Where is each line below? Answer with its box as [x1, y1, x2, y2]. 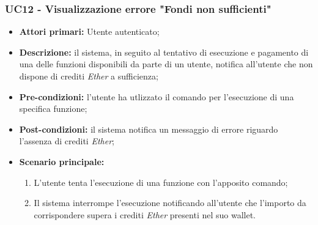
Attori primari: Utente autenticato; [19, 25, 160, 38]
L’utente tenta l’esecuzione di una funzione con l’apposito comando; [34, 175, 288, 188]
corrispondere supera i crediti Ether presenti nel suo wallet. [34, 208, 256, 221]
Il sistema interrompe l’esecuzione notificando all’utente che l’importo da [34, 196, 306, 209]
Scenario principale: [19, 155, 105, 168]
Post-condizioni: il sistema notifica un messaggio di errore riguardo [19, 122, 278, 135]
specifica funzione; [19, 102, 87, 115]
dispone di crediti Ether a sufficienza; [19, 70, 158, 82]
